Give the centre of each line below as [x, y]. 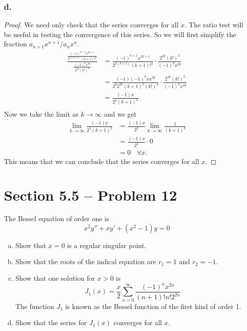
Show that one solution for [55, 278]
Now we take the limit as [41, 114]
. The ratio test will [214, 25]
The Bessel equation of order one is [57, 218]
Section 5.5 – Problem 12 [91, 195]
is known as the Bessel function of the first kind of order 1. [153, 306]
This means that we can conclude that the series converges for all [102, 161]
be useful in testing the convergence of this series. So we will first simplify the [120, 34]
